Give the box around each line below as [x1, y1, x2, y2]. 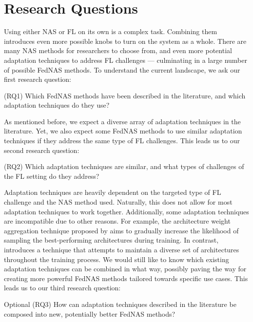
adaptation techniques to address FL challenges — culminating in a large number [4, 55, 247, 65]
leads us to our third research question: [4, 283, 121, 293]
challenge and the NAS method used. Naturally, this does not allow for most [4, 197, 233, 207]
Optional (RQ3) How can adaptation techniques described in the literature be [4, 299, 236, 309]
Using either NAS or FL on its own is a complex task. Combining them [4, 26, 217, 37]
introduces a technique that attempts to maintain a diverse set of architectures [4, 245, 239, 254]
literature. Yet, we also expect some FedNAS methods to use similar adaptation [4, 126, 242, 136]
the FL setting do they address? [4, 170, 99, 181]
